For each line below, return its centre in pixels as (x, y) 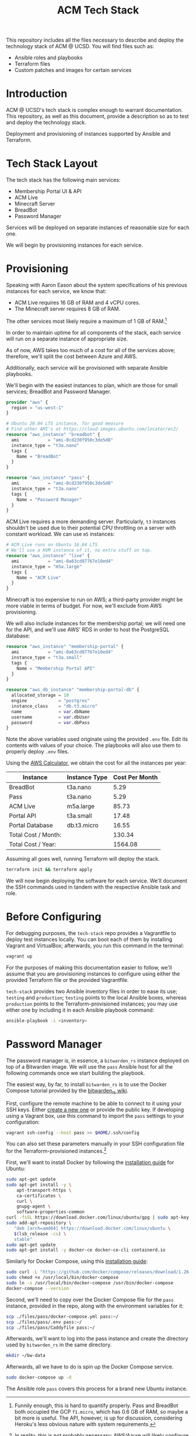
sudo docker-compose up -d (39, 1377)
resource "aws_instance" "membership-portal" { (65, 647)
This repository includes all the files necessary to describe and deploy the (95, 40)
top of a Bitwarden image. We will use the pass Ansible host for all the (90, 1066)
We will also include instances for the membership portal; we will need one (96, 623)
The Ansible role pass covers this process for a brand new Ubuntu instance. (97, 1389)
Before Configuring (54, 917)
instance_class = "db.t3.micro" (55, 706)
